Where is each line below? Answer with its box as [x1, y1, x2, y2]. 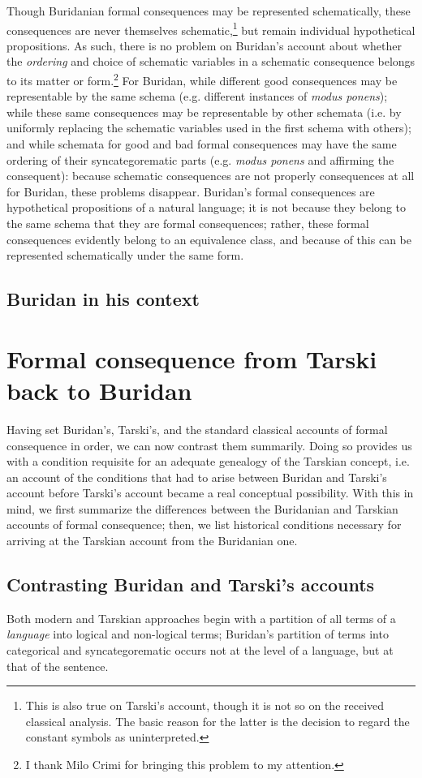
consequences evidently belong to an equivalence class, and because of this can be [6, 230, 411, 247]
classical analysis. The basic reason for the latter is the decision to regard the [25, 712, 410, 729]
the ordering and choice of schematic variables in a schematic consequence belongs [6, 53, 416, 70]
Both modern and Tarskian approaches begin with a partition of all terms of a [6, 609, 396, 626]
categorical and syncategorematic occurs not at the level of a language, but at [6, 642, 394, 659]
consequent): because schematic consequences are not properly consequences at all [6, 167, 415, 184]
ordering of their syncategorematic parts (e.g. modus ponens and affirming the [6, 151, 394, 168]
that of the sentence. [6, 657, 109, 674]
